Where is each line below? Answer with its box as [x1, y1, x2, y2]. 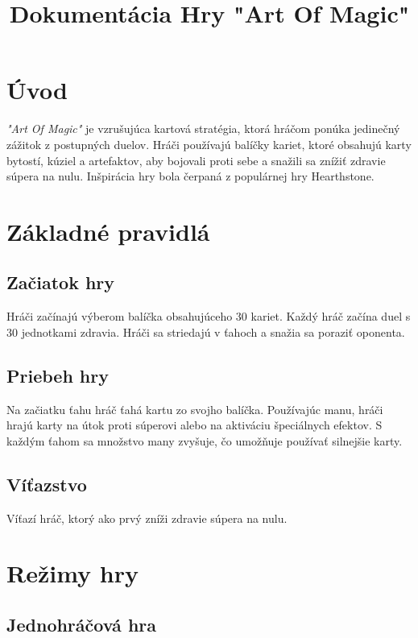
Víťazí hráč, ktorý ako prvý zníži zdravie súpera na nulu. [6, 509, 288, 526]
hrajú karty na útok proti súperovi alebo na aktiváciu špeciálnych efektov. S [6, 416, 383, 433]
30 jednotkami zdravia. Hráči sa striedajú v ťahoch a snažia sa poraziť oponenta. [6, 323, 405, 340]
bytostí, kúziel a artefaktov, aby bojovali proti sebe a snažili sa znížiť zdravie [6, 151, 386, 168]
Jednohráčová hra [6, 612, 156, 636]
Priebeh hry [6, 362, 109, 387]
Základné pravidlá [6, 214, 210, 247]
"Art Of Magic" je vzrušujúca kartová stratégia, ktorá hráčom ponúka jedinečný [6, 120, 400, 137]
